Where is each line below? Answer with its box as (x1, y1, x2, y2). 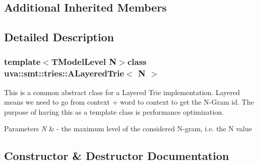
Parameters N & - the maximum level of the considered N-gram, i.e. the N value (4, 123, 252, 134)
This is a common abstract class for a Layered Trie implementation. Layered (4, 87, 240, 97)
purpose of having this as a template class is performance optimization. (4, 106, 224, 117)
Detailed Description (4, 29, 114, 45)
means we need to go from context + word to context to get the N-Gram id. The (4, 97, 254, 107)
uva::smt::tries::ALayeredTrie (4, 67, 124, 79)
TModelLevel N (51, 55, 117, 68)
